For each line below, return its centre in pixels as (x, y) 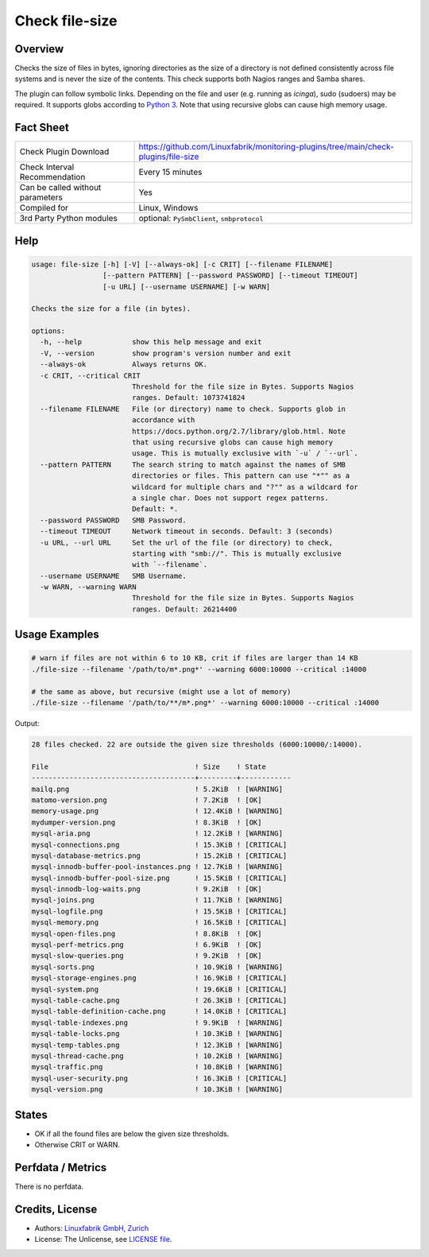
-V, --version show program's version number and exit (166, 353)
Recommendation (52, 177)
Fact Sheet (42, 128)
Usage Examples (57, 635)
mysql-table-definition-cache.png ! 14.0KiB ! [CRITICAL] (159, 1011)
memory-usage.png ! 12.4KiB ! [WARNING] (157, 811)
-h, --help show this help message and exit (151, 342)
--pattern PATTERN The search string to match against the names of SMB (193, 464)
